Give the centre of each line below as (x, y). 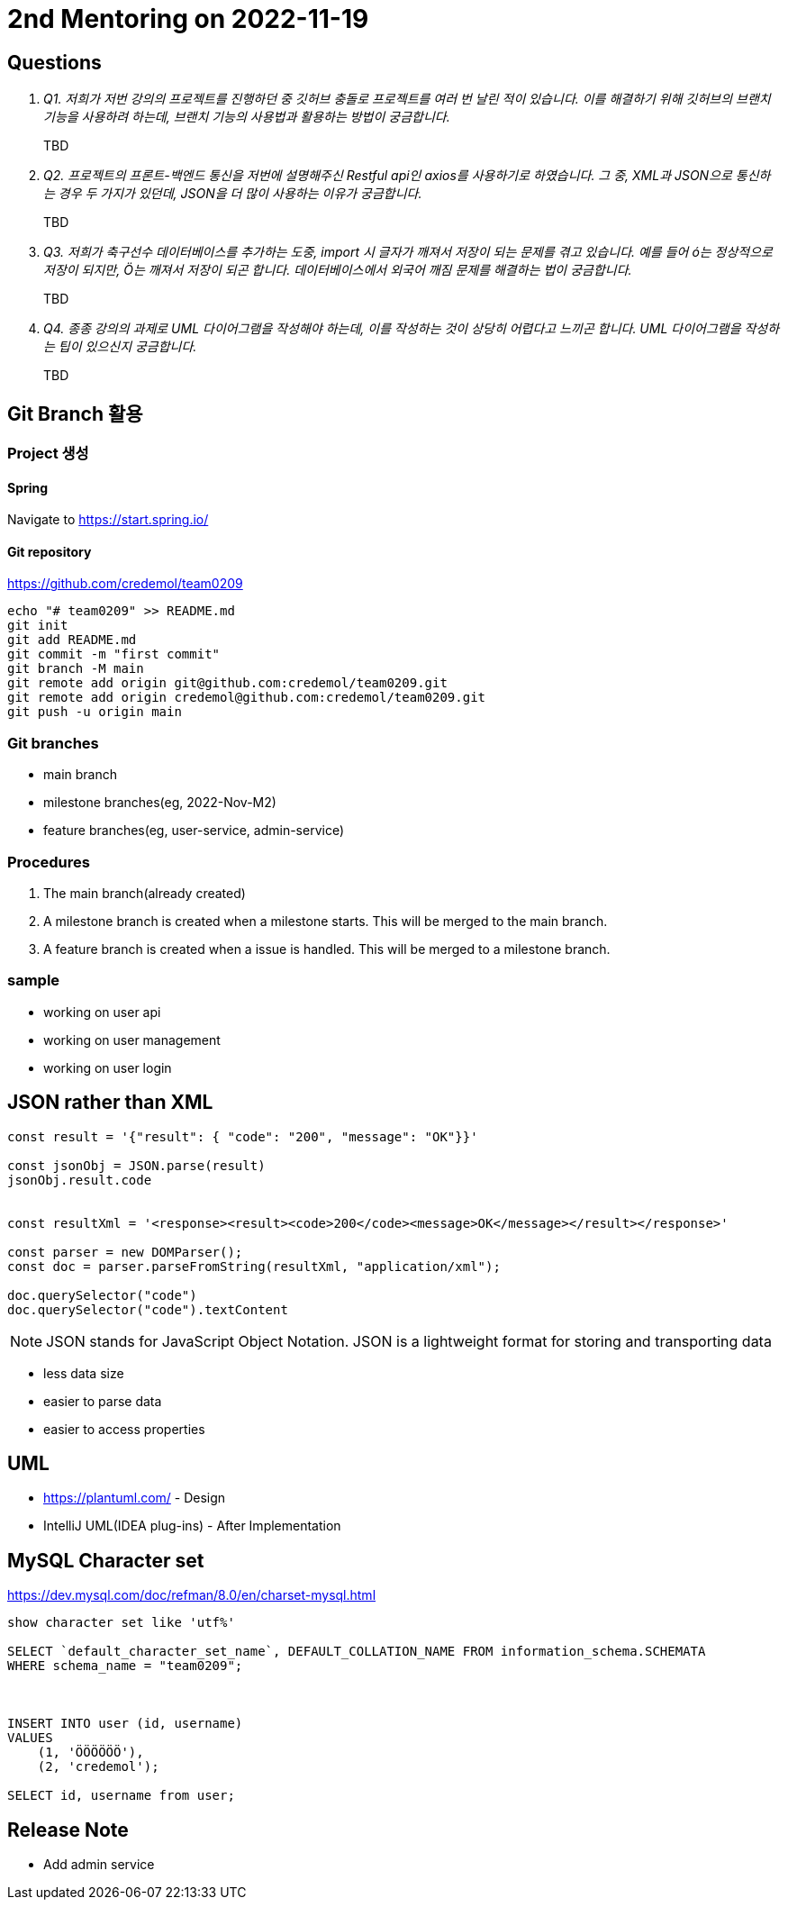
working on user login (108, 1067)
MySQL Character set (106, 1560)
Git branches (53, 743)
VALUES (30, 1738)
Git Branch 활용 (75, 413)
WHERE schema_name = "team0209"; (125, 1666)
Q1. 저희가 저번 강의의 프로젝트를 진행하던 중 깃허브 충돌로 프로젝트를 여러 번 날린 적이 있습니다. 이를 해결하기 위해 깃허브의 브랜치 (407, 99)
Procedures (49, 862)
